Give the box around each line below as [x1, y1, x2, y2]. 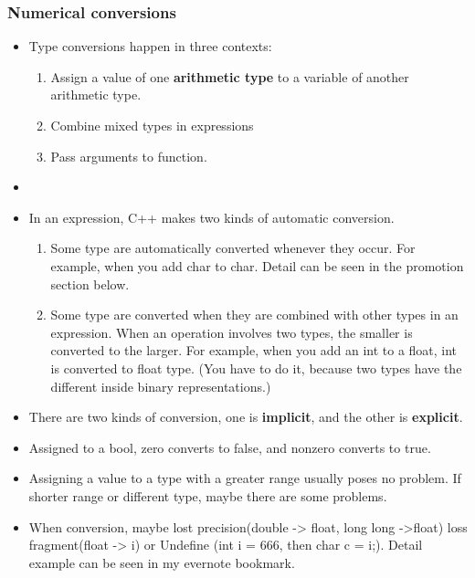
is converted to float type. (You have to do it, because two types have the [50, 358, 462, 377]
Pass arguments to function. [50, 146, 207, 165]
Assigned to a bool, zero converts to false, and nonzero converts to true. [28, 437, 431, 457]
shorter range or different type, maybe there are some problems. [28, 486, 387, 505]
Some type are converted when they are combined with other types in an [50, 305, 459, 324]
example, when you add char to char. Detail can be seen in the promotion [50, 256, 464, 275]
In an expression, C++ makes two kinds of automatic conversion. [28, 207, 395, 226]
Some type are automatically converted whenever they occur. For [50, 238, 416, 257]
